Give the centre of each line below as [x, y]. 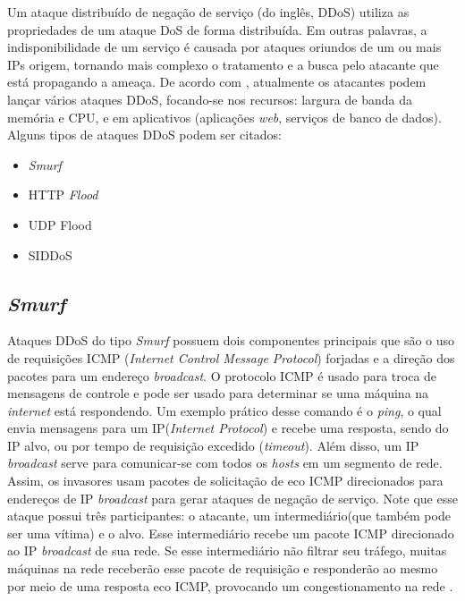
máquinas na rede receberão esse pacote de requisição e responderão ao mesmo [223, 568]
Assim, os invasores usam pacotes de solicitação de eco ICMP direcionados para [225, 481]
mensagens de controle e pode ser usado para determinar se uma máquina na [218, 393]
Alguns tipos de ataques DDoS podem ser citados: [144, 135]
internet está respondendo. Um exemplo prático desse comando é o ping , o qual [224, 410]
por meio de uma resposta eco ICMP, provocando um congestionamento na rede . [230, 585]
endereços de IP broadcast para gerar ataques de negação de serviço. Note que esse [232, 498]
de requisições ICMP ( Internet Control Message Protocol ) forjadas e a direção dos [231, 357]
